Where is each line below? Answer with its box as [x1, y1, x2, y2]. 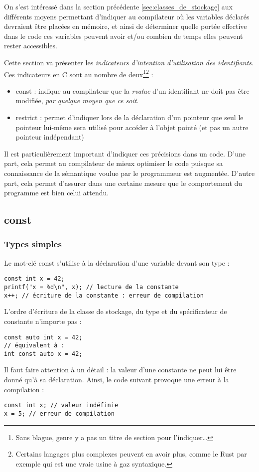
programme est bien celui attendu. [4, 187, 109, 198]
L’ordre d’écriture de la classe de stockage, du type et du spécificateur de [4, 306, 227, 316]
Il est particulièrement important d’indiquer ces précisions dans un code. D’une [4, 148, 246, 158]
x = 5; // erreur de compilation [4, 410, 115, 417]
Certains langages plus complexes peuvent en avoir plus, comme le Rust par [15, 449, 247, 459]
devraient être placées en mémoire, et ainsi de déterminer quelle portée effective [4, 21, 247, 31]
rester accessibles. [4, 40, 57, 51]
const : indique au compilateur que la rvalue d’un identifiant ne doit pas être [15, 85, 250, 96]
